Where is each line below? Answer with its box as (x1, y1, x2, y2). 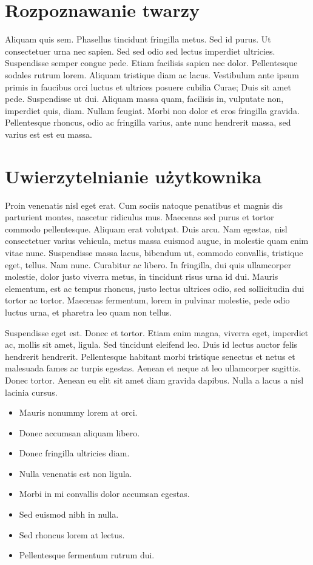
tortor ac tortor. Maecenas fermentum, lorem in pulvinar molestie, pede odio (5, 294, 290, 306)
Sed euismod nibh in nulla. (19, 508, 119, 521)
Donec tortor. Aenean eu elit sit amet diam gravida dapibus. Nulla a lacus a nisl (5, 373, 304, 386)
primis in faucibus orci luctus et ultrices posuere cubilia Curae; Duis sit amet (5, 80, 291, 93)
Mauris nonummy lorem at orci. (19, 406, 138, 419)
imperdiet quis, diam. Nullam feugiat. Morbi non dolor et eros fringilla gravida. (5, 104, 300, 117)
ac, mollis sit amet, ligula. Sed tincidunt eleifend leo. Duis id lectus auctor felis (5, 338, 298, 351)
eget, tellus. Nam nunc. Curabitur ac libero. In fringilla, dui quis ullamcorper (5, 258, 292, 271)
